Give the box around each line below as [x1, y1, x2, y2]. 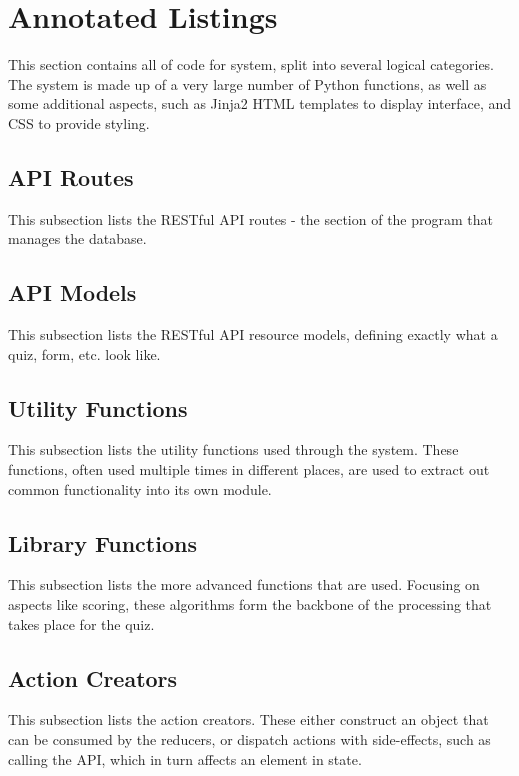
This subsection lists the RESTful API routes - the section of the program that [8, 208, 494, 229]
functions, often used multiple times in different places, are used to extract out [8, 459, 490, 480]
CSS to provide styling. [8, 112, 150, 133]
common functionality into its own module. [8, 478, 272, 499]
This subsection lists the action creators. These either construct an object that [8, 709, 489, 730]
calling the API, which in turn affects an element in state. [8, 748, 362, 769]
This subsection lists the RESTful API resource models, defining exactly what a [8, 324, 498, 345]
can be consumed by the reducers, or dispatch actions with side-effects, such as [8, 729, 491, 750]
